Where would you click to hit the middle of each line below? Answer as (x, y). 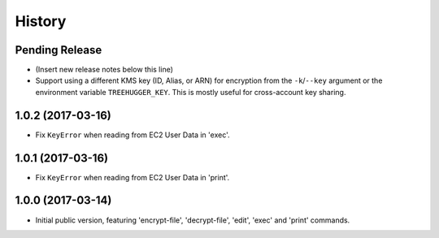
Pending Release (59, 50)
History (41, 21)
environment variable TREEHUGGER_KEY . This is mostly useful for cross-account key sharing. (191, 92)
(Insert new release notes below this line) (104, 70)
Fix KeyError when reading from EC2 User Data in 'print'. (133, 177)
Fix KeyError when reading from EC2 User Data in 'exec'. (133, 135)
